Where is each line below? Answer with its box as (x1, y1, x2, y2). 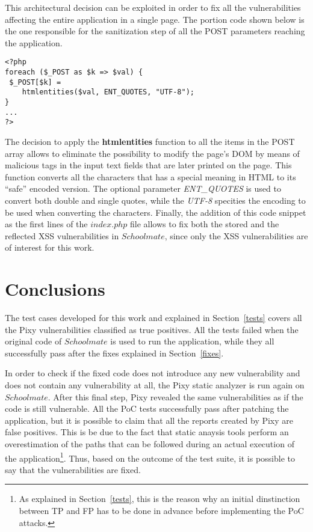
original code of (5, 335, 62, 347)
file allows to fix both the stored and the (130, 218, 279, 230)
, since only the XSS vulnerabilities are (164, 229, 308, 242)
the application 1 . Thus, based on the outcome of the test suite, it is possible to (5, 450, 295, 464)
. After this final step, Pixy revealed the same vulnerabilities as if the (48, 390, 303, 403)
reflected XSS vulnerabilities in (5, 229, 119, 242)
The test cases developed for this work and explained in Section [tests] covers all (5, 311, 302, 324)
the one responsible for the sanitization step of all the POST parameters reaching (5, 25, 305, 37)
